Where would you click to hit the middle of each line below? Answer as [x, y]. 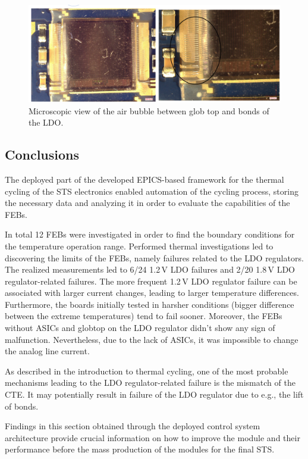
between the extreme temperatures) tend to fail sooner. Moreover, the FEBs [144, 316]
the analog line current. [47, 351]
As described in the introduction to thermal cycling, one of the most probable [147, 371]
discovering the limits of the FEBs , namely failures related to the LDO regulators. [154, 257]
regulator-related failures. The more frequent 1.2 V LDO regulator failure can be [151, 281]
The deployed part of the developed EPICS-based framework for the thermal [144, 179]
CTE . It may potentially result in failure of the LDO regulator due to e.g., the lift [154, 394]
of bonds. [22, 406]
